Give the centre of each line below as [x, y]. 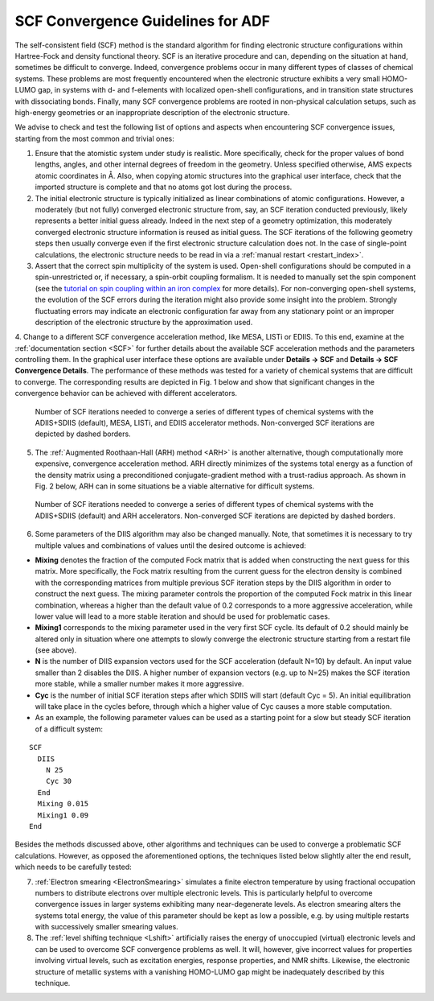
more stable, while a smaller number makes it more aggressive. [139, 684]
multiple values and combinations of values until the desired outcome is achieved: [171, 545]
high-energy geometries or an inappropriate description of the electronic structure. [152, 112]
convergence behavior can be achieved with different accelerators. [126, 393]
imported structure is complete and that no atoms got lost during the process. [164, 187]
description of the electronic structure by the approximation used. [144, 322]
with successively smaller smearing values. [106, 927]
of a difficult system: [69, 729]
